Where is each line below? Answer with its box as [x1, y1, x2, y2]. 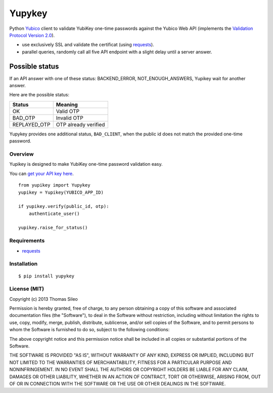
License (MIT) [9, 285, 44, 293]
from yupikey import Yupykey [18, 183, 90, 188]
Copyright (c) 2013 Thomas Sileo [9, 296, 78, 302]
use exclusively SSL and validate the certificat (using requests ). [22, 42, 154, 48]
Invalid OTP [56, 114, 83, 121]
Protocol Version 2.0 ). [9, 32, 55, 38]
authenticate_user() [28, 210, 80, 217]
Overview [9, 150, 34, 157]
